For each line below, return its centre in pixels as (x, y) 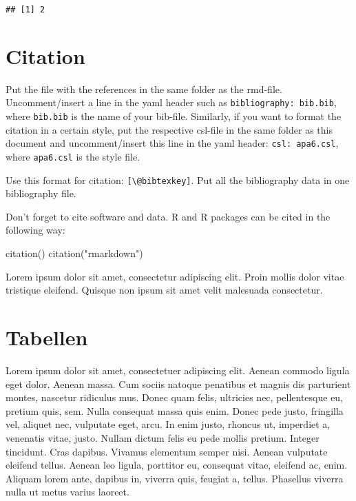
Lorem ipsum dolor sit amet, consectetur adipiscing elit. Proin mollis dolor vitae (175, 276)
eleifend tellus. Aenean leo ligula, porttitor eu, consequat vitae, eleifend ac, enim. (177, 465)
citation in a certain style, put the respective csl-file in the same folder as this (169, 129)
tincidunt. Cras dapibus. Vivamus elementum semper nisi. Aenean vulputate (167, 451)
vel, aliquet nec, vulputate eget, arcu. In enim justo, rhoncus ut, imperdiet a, (168, 424)
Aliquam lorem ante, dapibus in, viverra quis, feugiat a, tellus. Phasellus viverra (175, 478)
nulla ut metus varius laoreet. (67, 492)
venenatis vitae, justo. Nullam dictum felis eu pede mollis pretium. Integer (163, 437)
